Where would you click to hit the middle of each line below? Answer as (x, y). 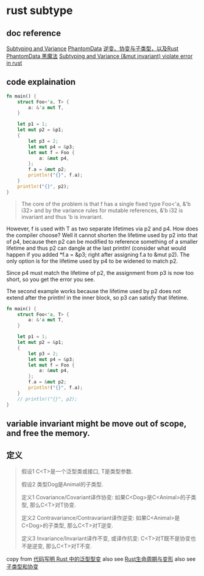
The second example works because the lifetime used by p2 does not (94, 291)
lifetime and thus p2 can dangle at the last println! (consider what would (96, 248)
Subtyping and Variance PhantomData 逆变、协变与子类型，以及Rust (92, 48)
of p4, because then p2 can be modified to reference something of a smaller (102, 241)
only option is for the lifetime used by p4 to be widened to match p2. (92, 261)
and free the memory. (48, 433)
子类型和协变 (22, 566)
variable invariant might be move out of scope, (97, 423)
